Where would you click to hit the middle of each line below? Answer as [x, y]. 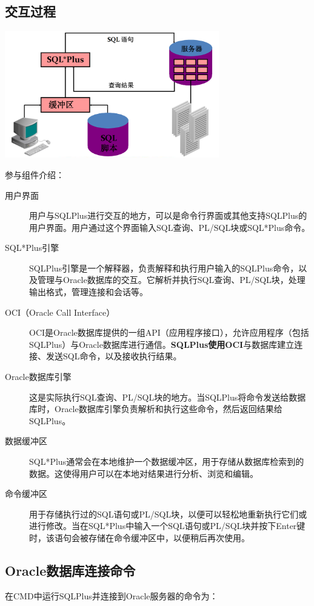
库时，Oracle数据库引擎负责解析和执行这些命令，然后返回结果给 [156, 409]
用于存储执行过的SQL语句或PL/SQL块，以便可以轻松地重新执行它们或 [168, 514]
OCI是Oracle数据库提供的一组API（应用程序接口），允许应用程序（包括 [169, 332]
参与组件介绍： [35, 174]
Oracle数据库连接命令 [70, 570]
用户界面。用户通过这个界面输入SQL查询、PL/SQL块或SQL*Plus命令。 [170, 227]
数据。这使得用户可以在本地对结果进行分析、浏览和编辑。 [144, 473]
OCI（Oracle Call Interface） [60, 312]
